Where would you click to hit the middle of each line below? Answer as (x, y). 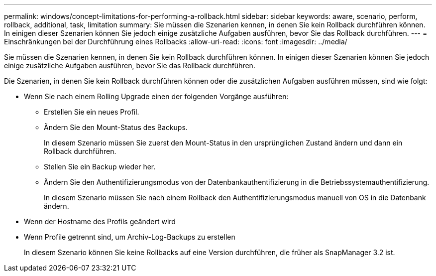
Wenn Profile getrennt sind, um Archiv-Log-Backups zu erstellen (130, 237)
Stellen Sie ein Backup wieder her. (100, 167)
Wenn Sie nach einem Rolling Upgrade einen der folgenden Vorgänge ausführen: (156, 96)
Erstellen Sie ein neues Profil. (92, 112)
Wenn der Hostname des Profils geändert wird (100, 221)
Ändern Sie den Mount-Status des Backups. (116, 127)
